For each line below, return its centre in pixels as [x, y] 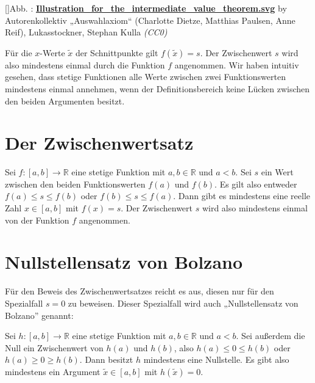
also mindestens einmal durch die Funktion [85, 64]
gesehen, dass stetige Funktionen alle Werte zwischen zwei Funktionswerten [145, 77]
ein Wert [277, 172]
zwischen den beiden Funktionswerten [75, 184]
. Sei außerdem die [271, 336]
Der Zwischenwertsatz [99, 143]
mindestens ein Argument [53, 371]
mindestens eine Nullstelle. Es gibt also [216, 359]
